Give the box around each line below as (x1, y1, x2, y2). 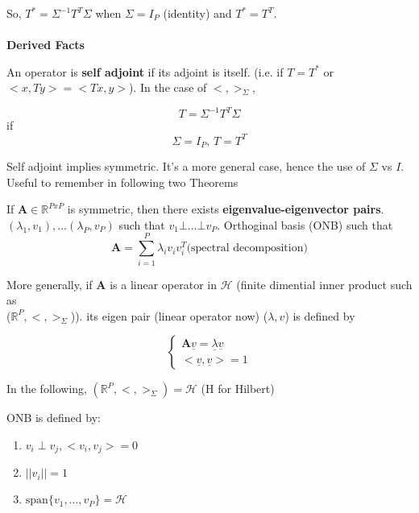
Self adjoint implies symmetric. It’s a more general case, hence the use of (6, 158, 366, 175)
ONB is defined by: (6, 409, 101, 426)
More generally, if (6, 275, 93, 292)
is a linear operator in (110, 275, 217, 292)
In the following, (6, 380, 87, 397)
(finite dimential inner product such (236, 275, 413, 292)
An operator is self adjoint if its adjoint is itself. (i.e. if (6, 63, 284, 80)
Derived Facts (6, 36, 85, 53)
